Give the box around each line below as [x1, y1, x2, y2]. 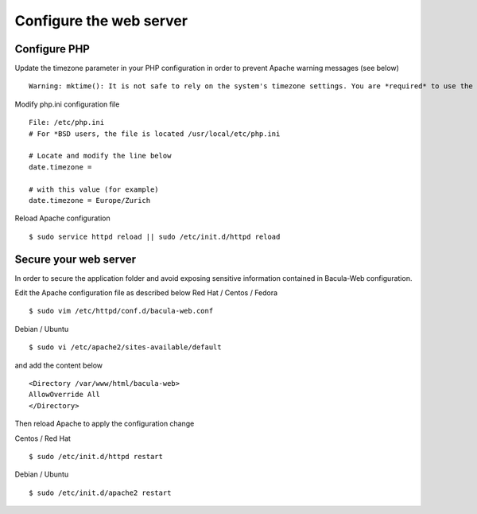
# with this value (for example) [29, 185, 159, 194]
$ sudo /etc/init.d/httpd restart [29, 452, 163, 461]
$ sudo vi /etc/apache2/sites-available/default [29, 343, 222, 352]
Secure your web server [14, 252, 137, 266]
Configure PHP [14, 42, 91, 56]
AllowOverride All [29, 390, 101, 399]
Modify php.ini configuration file [14, 99, 120, 109]
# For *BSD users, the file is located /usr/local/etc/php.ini [29, 129, 281, 138]
